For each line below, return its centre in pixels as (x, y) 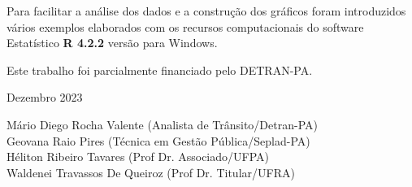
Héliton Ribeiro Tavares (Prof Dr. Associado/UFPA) (138, 157)
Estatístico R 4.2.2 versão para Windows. (112, 43)
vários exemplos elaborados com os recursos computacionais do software (185, 26)
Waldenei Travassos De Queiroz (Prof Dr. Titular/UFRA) (151, 172)
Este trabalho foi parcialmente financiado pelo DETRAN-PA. (160, 70)
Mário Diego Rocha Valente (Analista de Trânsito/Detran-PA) (162, 124)
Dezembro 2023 (45, 97)
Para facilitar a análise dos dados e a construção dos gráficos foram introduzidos (206, 11)
